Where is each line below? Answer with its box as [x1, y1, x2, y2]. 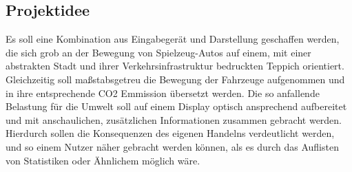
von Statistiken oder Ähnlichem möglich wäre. [6, 153, 200, 167]
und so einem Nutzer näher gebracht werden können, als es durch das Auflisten [6, 139, 339, 153]
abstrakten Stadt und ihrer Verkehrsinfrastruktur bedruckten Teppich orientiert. [6, 58, 344, 73]
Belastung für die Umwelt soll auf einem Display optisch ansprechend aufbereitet [6, 99, 347, 114]
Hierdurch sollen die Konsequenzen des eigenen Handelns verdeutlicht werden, [6, 126, 335, 140]
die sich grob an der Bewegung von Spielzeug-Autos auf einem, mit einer [6, 45, 311, 59]
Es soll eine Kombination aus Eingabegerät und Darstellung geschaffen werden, [6, 32, 340, 46]
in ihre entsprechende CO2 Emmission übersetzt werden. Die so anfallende [6, 85, 320, 100]
